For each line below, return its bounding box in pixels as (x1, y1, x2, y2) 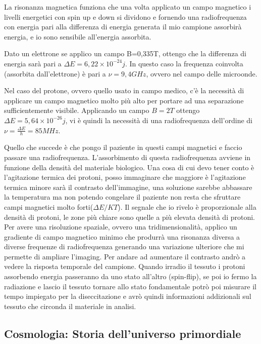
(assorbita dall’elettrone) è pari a (4, 68, 106, 79)
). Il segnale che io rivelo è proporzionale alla (118, 201, 256, 212)
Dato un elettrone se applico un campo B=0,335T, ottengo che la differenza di (4, 48, 247, 59)
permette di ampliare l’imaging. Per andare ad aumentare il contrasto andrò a (4, 251, 246, 261)
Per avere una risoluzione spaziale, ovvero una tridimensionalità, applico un (4, 221, 237, 232)
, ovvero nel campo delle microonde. (146, 68, 257, 79)
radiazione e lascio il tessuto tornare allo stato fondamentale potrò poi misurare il (4, 281, 256, 291)
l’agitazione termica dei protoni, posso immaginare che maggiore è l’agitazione (4, 172, 246, 182)
